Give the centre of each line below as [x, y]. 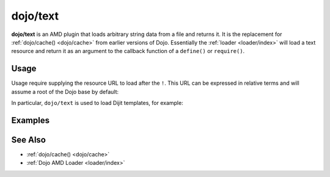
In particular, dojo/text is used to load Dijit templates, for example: [97, 103]
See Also [28, 139]
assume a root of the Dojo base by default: [65, 92]
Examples [31, 120]
